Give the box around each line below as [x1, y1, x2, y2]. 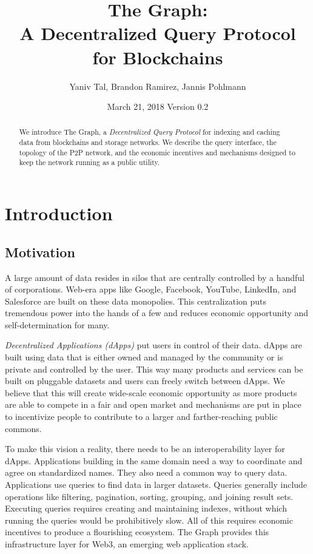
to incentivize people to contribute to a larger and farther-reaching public [5, 410, 278, 423]
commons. [5, 422, 42, 434]
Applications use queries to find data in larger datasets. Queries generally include [5, 478, 308, 490]
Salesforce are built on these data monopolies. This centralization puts [5, 294, 267, 307]
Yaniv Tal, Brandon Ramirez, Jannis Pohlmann [69, 79, 246, 92]
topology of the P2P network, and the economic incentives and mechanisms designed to [19, 147, 295, 157]
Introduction [5, 201, 113, 226]
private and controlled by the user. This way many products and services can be [5, 362, 303, 375]
